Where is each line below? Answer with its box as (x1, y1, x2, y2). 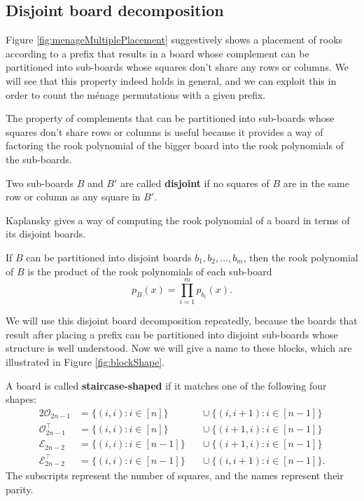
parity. (6, 481, 34, 496)
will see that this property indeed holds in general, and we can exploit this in (6, 73, 337, 88)
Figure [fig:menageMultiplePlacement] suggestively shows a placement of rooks (6, 32, 343, 47)
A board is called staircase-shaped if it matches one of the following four (6, 378, 327, 392)
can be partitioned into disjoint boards (26, 249, 192, 264)
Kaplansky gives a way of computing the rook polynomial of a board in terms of (6, 212, 350, 227)
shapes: (6, 392, 37, 406)
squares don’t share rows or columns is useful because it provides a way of (6, 124, 323, 139)
